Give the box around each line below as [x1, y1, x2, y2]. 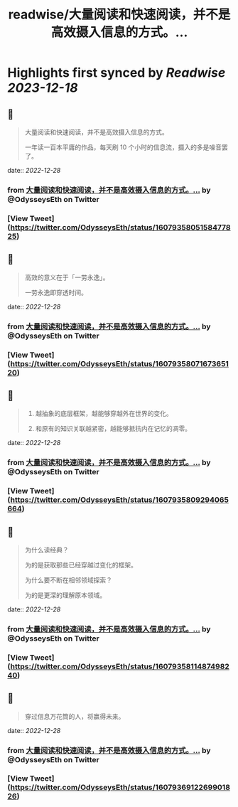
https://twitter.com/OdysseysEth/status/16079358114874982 [10, 661, 229, 671]
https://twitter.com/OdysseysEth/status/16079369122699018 [10, 783, 231, 793]
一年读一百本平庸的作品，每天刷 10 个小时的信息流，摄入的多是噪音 [24, 143, 222, 151]
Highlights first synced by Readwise [7, 65, 226, 81]
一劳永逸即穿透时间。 [24, 288, 87, 296]
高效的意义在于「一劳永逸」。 [24, 273, 109, 282]
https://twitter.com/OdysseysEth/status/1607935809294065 [10, 495, 229, 505]
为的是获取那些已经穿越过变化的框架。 [24, 560, 137, 569]
